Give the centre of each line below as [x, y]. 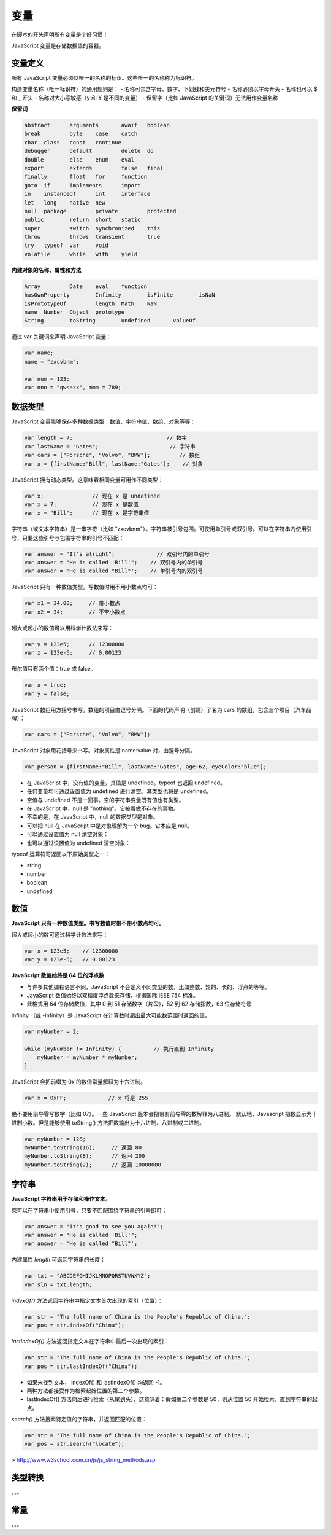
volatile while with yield [81, 254]
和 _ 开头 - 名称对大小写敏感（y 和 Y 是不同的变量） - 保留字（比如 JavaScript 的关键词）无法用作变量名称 [145, 98]
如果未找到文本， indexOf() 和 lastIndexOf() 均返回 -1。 [96, 1382]
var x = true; [45, 685]
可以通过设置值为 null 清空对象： [68, 834]
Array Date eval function [86, 286]
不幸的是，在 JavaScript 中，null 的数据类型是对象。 [93, 817]
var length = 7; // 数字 [105, 438]
